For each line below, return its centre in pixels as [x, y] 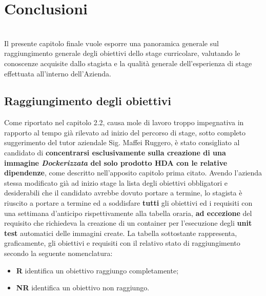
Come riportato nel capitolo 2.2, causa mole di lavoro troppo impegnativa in [124, 122]
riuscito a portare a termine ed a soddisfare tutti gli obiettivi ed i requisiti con [128, 203]
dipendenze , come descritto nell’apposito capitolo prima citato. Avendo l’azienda [133, 173]
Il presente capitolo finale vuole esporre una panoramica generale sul [111, 43]
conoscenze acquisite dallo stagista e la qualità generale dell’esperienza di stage [128, 63]
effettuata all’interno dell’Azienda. [58, 73]
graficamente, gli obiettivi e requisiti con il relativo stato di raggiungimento [122, 243]
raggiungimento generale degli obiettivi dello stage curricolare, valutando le [122, 53]
